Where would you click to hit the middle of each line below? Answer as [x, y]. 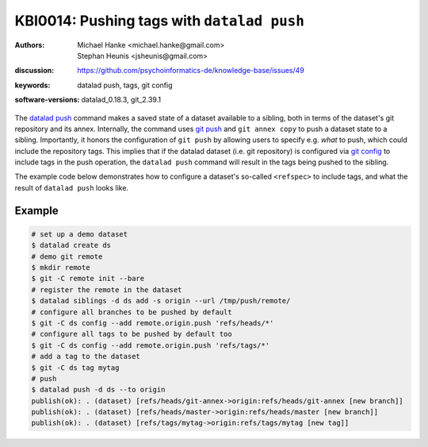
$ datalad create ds [71, 245]
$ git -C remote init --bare [88, 279]
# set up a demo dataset [80, 234]
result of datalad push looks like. [72, 187]
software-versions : [47, 100]
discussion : [34, 71]
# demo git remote [67, 256]
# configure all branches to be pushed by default [132, 312]
